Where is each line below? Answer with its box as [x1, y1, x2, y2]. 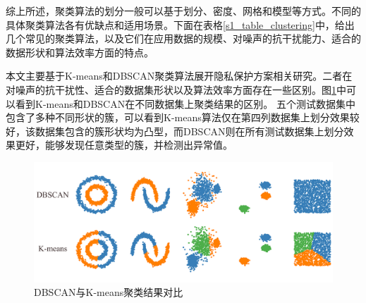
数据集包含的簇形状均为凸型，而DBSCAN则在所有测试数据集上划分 [35, 123, 344, 138]
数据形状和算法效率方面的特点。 [6, 44, 154, 59]
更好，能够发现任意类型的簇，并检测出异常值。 [15, 137, 233, 152]
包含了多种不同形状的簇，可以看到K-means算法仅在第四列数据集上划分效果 [6, 110, 350, 125]
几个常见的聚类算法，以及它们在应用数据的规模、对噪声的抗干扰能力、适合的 [6, 31, 361, 46]
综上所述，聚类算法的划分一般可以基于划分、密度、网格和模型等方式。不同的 [6, 4, 361, 18]
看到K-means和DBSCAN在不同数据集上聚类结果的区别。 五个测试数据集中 [15, 96, 355, 111]
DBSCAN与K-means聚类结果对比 [34, 285, 183, 299]
